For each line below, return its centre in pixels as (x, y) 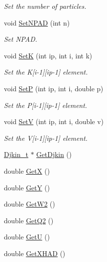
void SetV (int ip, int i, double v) (54, 121)
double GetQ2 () (29, 220)
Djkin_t (16, 154)
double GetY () (27, 187)
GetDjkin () (54, 154)
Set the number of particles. (45, 6)
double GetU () (27, 237)
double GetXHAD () (35, 253)
